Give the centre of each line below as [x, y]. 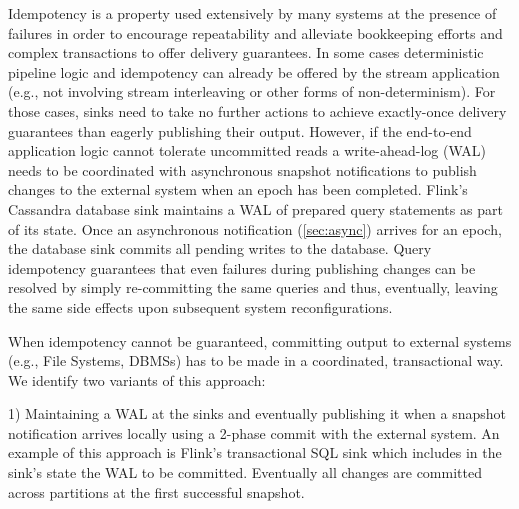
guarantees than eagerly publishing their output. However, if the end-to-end [240, 130]
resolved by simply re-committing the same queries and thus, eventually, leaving [253, 287]
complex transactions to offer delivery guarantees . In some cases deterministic [246, 52]
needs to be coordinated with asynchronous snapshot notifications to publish [242, 169]
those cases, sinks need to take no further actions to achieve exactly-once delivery [257, 110]
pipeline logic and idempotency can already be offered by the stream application [254, 71]
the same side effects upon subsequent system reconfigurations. [200, 306]
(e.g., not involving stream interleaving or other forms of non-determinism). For [252, 91]
